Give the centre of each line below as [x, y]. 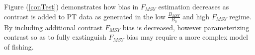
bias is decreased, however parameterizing [186, 27]
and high [196, 16]
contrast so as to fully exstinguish [55, 37]
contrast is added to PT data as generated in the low [85, 16]
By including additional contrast [53, 27]
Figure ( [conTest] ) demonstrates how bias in [71, 6]
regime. [240, 16]
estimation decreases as [194, 6]
